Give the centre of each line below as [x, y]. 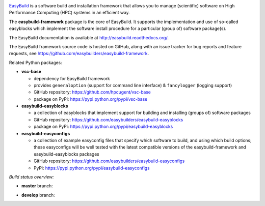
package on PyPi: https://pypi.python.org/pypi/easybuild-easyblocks [103, 127]
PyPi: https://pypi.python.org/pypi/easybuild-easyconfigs [92, 168]
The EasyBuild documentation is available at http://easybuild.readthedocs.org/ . [89, 37]
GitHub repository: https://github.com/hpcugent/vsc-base [92, 92]
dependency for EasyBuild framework [72, 78]
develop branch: [38, 195]
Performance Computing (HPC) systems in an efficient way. [69, 13]
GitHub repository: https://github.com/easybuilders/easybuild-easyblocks [108, 119]
